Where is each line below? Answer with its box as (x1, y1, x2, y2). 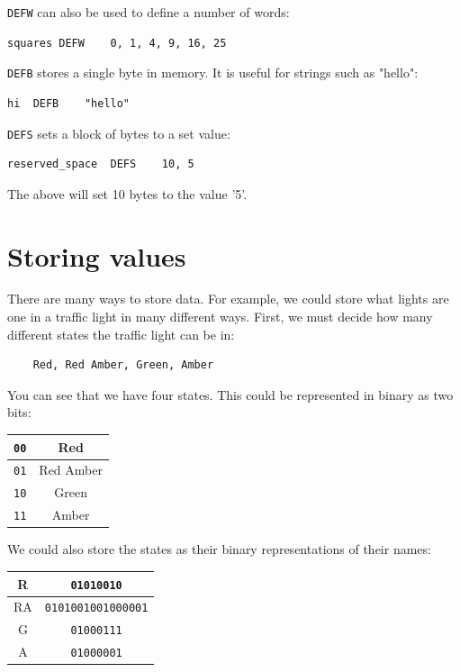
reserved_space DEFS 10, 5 (7, 158, 194, 171)
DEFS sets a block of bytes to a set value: (7, 123, 230, 142)
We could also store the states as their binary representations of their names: (7, 540, 431, 558)
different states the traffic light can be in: (7, 324, 235, 343)
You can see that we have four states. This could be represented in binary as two (7, 385, 454, 404)
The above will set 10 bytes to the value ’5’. (7, 184, 248, 203)
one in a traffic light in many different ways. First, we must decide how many (7, 307, 433, 326)
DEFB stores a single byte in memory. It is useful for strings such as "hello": (7, 63, 419, 82)
